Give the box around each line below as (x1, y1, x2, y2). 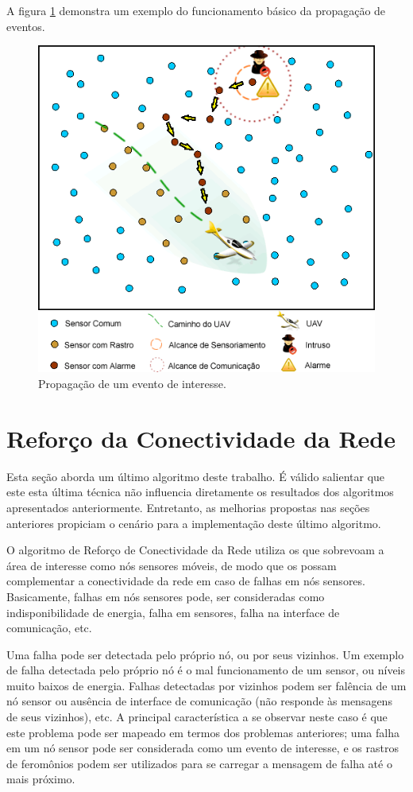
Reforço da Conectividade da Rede (6, 421, 396, 454)
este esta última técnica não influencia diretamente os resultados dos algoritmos (6, 483, 394, 500)
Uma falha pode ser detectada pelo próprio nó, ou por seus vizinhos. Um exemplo (6, 646, 404, 662)
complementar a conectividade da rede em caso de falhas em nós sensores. (6, 573, 365, 589)
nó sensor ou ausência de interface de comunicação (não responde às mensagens (6, 693, 392, 709)
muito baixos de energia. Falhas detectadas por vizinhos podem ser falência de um (6, 677, 407, 693)
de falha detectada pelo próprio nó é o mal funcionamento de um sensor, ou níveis (6, 662, 406, 678)
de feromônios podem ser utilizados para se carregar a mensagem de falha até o (6, 755, 392, 771)
